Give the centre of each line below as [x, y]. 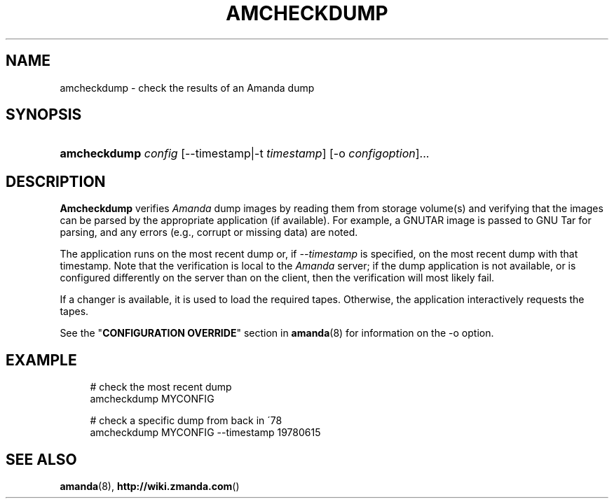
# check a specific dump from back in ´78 [186, 421]
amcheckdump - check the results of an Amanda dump [187, 87]
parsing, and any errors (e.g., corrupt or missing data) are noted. [209, 232]
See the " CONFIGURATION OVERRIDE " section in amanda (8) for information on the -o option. [277, 333]
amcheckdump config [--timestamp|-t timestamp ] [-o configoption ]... [245, 154]
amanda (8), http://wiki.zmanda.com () [150, 486]
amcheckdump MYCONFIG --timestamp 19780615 [205, 433]
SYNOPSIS [44, 115]
